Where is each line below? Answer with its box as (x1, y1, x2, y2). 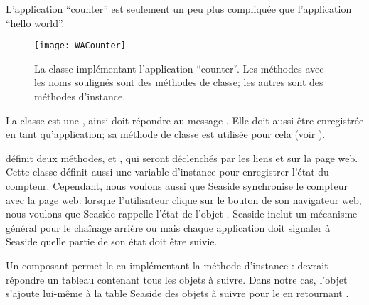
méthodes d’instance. (34, 89, 126, 104)
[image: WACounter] (34, 41, 126, 51)
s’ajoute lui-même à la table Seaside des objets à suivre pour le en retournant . (6, 286, 349, 301)
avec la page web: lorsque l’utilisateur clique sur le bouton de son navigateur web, (6, 192, 362, 207)
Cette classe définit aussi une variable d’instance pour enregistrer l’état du (6, 164, 329, 179)
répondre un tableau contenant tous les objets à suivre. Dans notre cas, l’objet (6, 272, 348, 287)
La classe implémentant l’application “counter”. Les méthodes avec (34, 60, 324, 75)
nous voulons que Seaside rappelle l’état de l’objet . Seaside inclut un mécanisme (6, 206, 358, 221)
